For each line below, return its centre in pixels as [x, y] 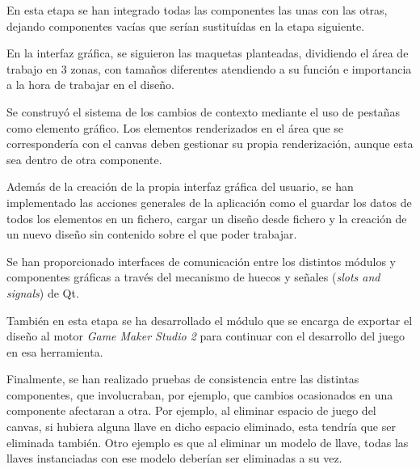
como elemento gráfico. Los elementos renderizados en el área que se [175, 127]
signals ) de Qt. [43, 292]
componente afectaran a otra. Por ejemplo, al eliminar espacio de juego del [191, 410]
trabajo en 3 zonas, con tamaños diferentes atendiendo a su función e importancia [209, 68]
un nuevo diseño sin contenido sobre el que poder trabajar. [152, 234]
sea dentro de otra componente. [84, 159]
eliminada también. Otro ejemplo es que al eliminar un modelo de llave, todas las [208, 442]
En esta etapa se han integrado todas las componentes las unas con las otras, [197, 10]
